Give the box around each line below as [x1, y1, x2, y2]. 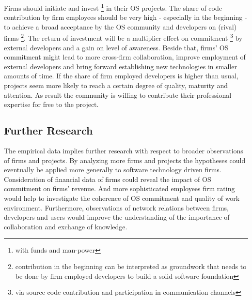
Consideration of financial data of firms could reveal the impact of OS [4, 174, 211, 184]
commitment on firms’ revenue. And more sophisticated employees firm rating [4, 183, 235, 194]
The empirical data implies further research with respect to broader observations [4, 146, 243, 156]
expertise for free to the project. [4, 99, 99, 109]
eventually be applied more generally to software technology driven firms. [4, 165, 221, 175]
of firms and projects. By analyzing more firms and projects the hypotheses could [4, 155, 246, 165]
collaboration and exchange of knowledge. [4, 221, 127, 231]
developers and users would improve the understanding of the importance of [4, 212, 230, 222]
